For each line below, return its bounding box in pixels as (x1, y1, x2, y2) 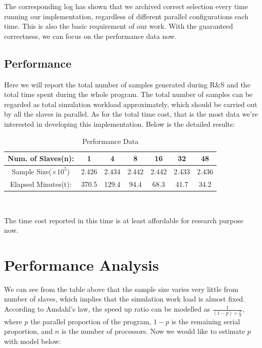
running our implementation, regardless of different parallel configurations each (4, 11, 248, 21)
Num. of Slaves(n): (8, 153, 74, 164)
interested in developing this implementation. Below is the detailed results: (4, 118, 235, 129)
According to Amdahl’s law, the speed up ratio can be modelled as (4, 304, 211, 314)
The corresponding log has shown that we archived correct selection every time (4, 1, 248, 11)
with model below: (4, 335, 61, 346)
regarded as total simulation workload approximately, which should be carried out (4, 98, 257, 109)
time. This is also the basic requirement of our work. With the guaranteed (4, 21, 233, 31)
